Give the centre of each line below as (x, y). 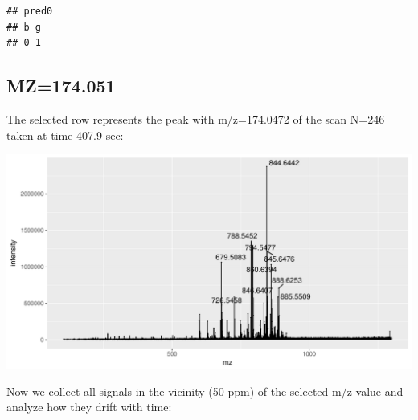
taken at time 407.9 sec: (65, 135)
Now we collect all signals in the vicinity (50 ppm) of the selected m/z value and (205, 391)
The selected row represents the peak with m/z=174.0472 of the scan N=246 (196, 118)
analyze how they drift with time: (89, 407)
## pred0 (30, 11)
